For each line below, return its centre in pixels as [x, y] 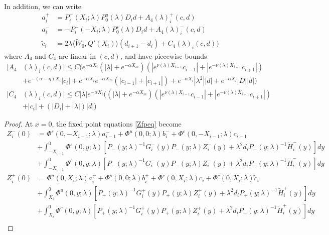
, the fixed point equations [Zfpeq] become [117, 124]
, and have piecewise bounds [163, 55]
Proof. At [19, 124]
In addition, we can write [43, 6]
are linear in [77, 55]
